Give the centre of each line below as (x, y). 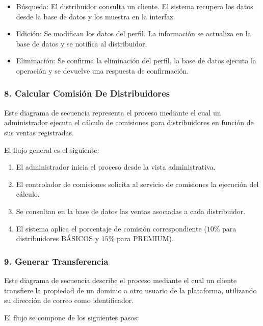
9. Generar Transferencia (56, 261)
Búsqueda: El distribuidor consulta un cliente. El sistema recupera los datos (135, 6)
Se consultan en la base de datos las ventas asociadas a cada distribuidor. (131, 211)
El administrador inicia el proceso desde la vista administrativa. (116, 167)
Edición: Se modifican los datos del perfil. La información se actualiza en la (134, 33)
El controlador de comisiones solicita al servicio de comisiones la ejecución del (137, 184)
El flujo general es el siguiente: (52, 149)
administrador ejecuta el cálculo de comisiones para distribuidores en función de (129, 122)
